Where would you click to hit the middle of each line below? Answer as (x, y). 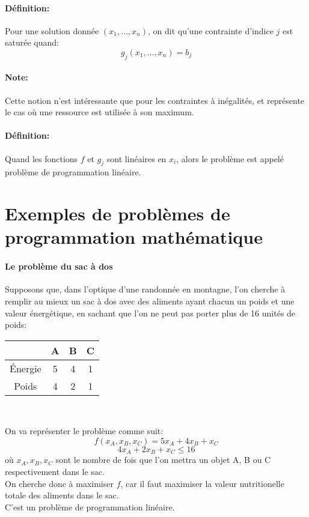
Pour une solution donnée (52, 30)
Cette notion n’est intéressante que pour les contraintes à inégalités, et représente (155, 100)
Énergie (26, 368)
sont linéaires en (136, 158)
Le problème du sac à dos (59, 266)
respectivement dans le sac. (55, 471)
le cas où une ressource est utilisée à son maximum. (99, 112)
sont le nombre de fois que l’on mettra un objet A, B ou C (163, 460)
